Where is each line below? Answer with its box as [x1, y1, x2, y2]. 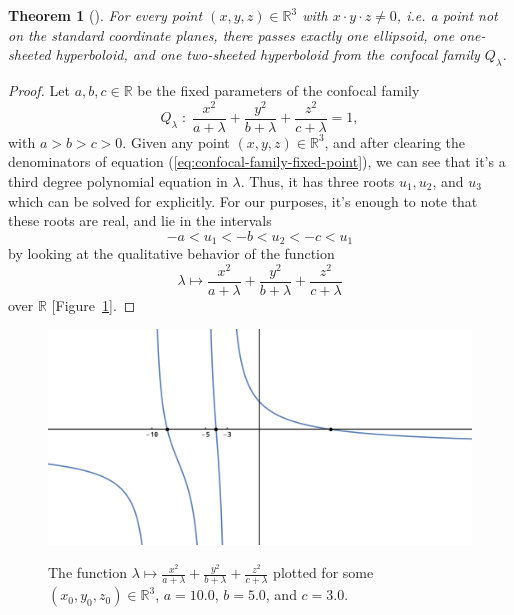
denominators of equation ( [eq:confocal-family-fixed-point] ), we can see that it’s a [8, 151, 506, 172]
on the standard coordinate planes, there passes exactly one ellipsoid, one [8, 24, 455, 45]
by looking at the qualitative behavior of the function [8, 243, 335, 264]
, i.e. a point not [396, 5, 498, 25]
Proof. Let [8, 79, 70, 100]
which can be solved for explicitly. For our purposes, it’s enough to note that [8, 190, 478, 211]
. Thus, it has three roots [240, 170, 395, 191]
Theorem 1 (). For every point [8, 5, 203, 25]
